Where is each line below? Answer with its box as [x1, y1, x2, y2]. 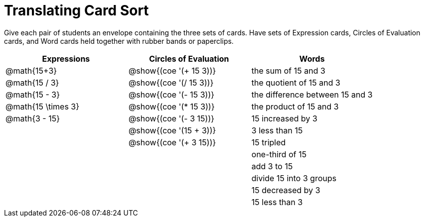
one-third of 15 [251, 149, 307, 159]
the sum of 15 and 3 [251, 65, 325, 76]
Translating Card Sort [4, 2, 149, 19]
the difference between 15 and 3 [251, 89, 373, 100]
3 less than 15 [251, 125, 303, 135]
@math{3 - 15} [5, 113, 60, 123]
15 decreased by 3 [251, 185, 320, 195]
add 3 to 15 [251, 161, 293, 171]
